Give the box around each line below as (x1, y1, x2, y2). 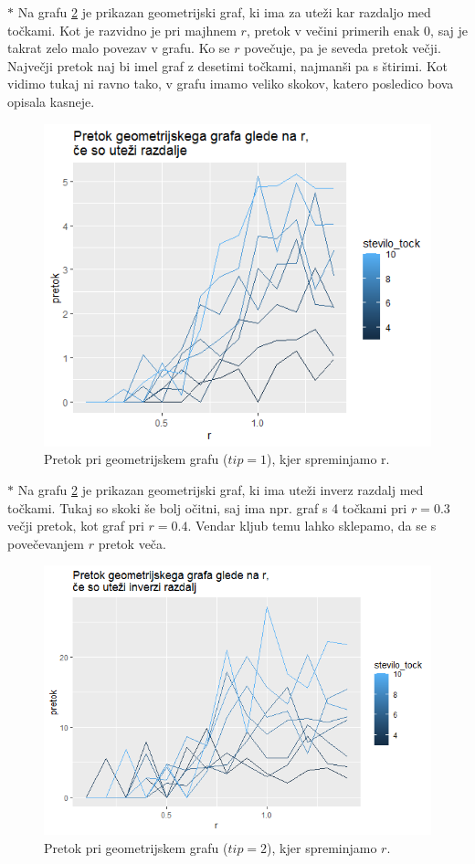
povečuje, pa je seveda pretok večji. (244, 38, 441, 58)
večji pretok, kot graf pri (7, 516, 144, 535)
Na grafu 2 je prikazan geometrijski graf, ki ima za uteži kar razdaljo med (17, 3, 431, 21)
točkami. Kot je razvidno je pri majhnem (7, 20, 237, 39)
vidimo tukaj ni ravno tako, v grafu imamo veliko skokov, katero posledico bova (7, 74, 454, 93)
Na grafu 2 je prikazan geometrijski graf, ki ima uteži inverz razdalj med (17, 480, 424, 500)
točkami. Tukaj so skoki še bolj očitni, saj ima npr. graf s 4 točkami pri (7, 498, 407, 517)
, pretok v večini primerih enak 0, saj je (246, 20, 469, 39)
